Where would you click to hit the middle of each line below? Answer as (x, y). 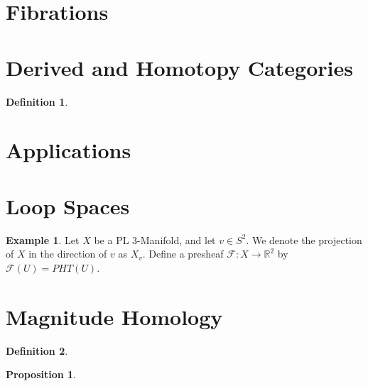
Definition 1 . (37, 101)
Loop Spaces (68, 205)
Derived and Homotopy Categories (179, 67)
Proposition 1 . (41, 374)
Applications (69, 150)
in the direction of (68, 254)
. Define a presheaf (183, 254)
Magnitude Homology (114, 316)
